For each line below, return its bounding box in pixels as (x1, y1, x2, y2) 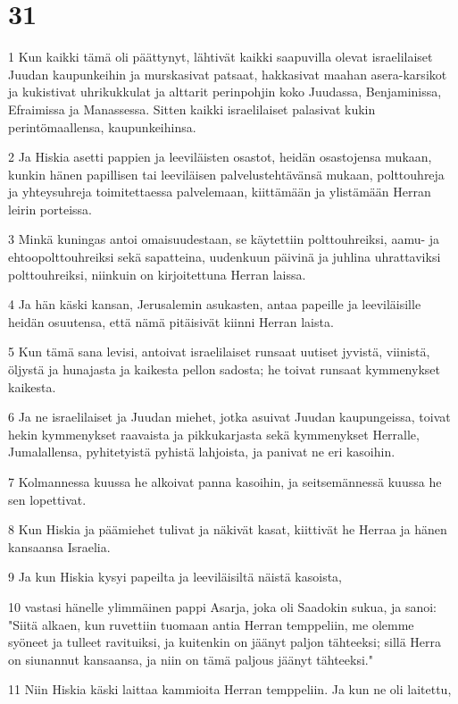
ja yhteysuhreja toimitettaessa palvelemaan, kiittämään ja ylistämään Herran (8, 182, 431, 201)
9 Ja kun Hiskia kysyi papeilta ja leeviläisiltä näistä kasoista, (8, 567, 343, 586)
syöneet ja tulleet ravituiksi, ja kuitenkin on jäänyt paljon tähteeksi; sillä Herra (8, 633, 442, 651)
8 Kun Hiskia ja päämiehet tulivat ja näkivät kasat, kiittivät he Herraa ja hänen (8, 520, 447, 539)
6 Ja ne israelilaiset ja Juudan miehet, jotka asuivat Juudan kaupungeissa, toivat (8, 407, 451, 426)
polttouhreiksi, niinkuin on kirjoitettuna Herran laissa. (8, 264, 306, 283)
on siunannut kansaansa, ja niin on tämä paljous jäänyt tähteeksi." (8, 650, 373, 668)
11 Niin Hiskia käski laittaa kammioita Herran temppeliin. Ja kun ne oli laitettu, (8, 680, 452, 699)
